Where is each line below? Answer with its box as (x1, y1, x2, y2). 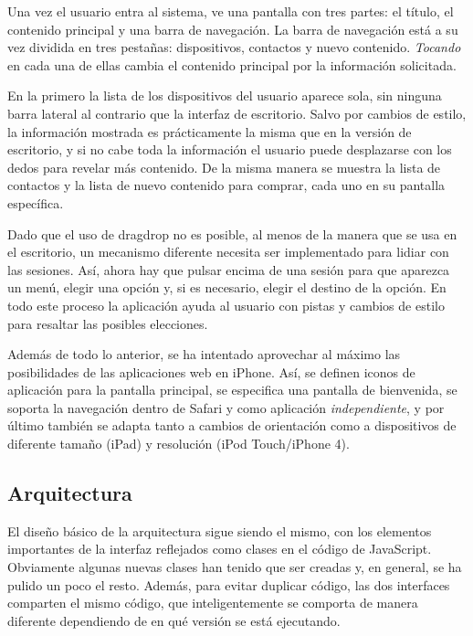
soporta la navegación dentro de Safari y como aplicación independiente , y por (7, 397, 445, 417)
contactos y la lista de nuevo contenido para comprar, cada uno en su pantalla (7, 175, 446, 195)
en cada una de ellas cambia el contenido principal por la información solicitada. (7, 55, 457, 74)
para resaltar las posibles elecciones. (7, 313, 208, 333)
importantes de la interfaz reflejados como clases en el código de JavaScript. (7, 539, 432, 558)
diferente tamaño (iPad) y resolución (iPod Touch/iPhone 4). (7, 434, 350, 453)
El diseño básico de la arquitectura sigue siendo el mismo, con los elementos (7, 521, 432, 540)
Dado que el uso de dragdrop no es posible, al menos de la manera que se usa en (7, 224, 457, 243)
